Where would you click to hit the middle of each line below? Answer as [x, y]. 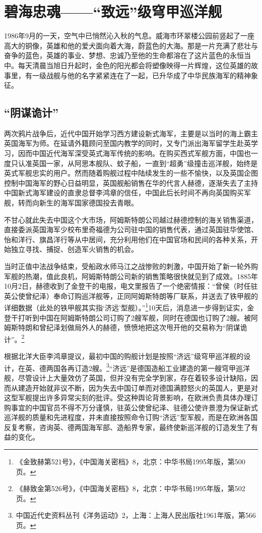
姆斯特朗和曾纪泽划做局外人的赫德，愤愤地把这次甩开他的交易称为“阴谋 [122, 327]
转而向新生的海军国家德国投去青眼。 [78, 203]
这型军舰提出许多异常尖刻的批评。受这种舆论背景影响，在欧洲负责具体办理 [127, 397]
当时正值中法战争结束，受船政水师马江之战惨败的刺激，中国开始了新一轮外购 [131, 266]
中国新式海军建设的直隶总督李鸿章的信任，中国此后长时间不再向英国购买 [124, 193]
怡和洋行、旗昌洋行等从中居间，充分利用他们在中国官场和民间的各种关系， [127, 239]
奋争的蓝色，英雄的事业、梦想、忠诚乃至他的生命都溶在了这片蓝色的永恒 [124, 55]
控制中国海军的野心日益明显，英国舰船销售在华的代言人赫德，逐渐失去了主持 [131, 182]
